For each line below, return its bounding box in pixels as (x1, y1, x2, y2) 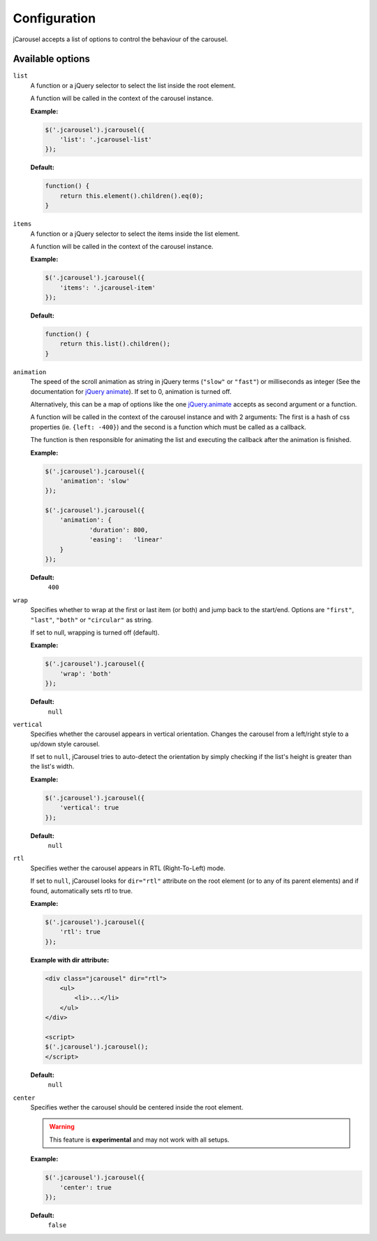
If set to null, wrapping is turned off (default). (30, 628, 160, 637)
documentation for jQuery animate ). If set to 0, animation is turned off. (30, 387, 232, 395)
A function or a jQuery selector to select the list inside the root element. (30, 81, 236, 90)
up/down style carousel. (30, 739, 101, 748)
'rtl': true (59, 928, 101, 936)
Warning (49, 1123, 75, 1131)
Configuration (13, 10, 96, 26)
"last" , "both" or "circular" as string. (30, 616, 153, 624)
